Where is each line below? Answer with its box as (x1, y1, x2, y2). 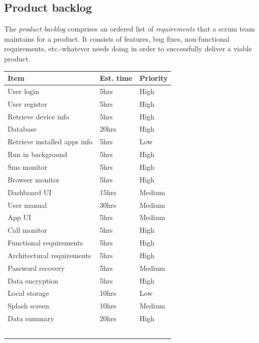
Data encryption (8, 275, 58, 286)
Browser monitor (8, 174, 60, 184)
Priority (139, 73, 168, 83)
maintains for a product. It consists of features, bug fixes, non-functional (4, 33, 230, 44)
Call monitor (8, 225, 47, 235)
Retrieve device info (8, 111, 69, 121)
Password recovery (8, 262, 65, 273)
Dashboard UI (8, 186, 52, 197)
